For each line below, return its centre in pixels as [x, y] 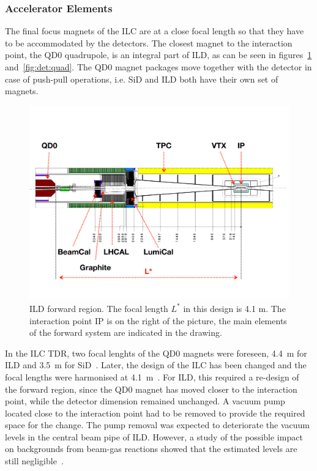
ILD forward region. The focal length [99, 308]
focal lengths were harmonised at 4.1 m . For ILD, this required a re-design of [152, 376]
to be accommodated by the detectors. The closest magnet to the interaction [149, 43]
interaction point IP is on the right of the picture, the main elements [158, 320]
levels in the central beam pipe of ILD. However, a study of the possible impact [154, 436]
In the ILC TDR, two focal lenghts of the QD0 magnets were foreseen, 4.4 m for [156, 353]
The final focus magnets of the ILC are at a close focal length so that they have [155, 31]
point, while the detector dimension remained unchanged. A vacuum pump [145, 401]
